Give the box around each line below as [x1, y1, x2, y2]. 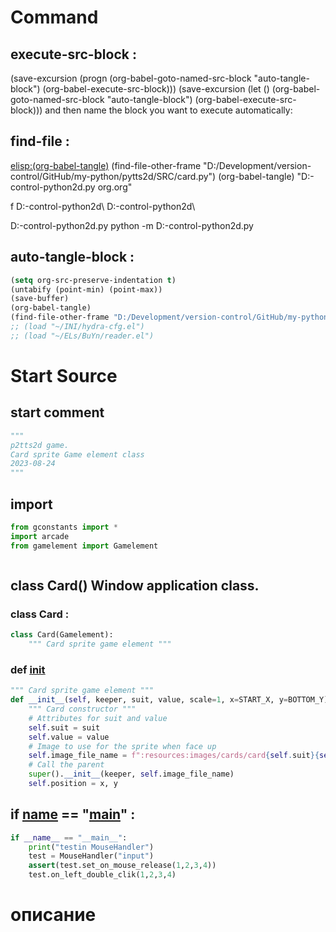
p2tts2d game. [10, 440, 70, 450]
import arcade [10, 531, 70, 541]
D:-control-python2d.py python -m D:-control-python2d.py [10, 219, 254, 231]
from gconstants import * [10, 522, 118, 532]
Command [10, 6, 99, 29]
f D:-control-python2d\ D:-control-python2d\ [10, 200, 196, 212]
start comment [10, 404, 105, 421]
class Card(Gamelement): [10, 630, 114, 640]
